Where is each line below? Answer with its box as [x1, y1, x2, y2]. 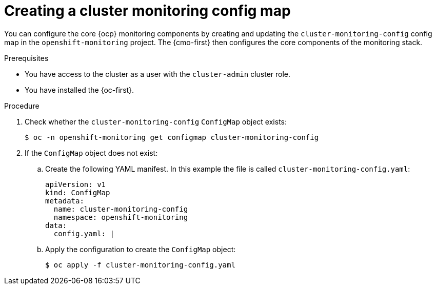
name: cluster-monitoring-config [53, 204, 188, 213]
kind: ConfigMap [45, 188, 110, 197]
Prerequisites [4, 53, 49, 63]
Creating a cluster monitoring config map [4, 2, 291, 19]
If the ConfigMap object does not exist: [25, 148, 158, 157]
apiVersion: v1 [45, 180, 106, 189]
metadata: [45, 196, 84, 205]
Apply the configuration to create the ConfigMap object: [45, 244, 236, 254]
